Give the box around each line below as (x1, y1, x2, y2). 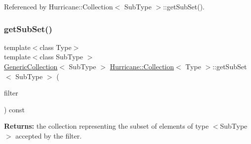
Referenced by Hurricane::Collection (4, 1, 113, 11)
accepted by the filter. (15, 130, 82, 141)
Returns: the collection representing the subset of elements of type (4, 121, 209, 131)
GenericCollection (4, 61, 58, 71)
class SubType (40, 51, 83, 62)
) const (4, 104, 25, 114)
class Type (40, 42, 72, 52)
